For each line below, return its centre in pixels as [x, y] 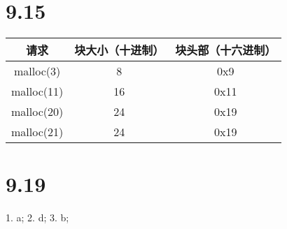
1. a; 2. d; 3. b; [37, 217]
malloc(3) [37, 71]
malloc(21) [37, 132]
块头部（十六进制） [226, 50]
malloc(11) [37, 91]
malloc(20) [37, 112]
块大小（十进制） [119, 50]
